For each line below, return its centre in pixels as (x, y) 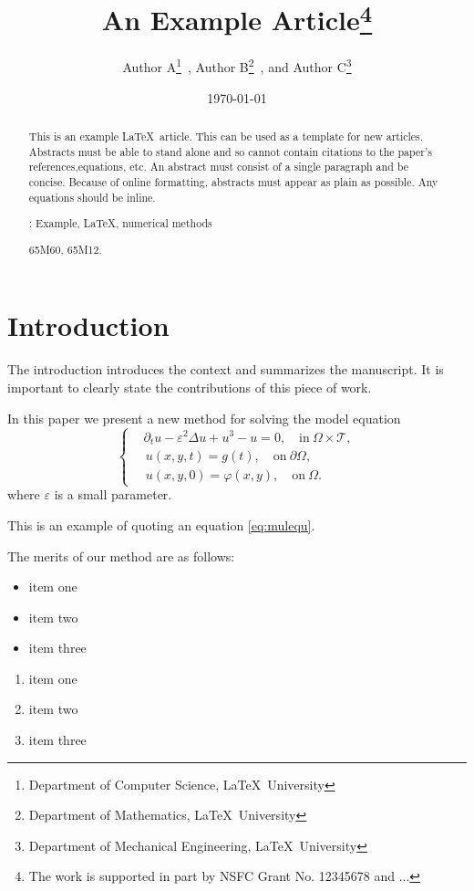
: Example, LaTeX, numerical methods (120, 223)
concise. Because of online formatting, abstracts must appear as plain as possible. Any (233, 182)
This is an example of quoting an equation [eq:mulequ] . (161, 524)
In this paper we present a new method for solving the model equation (204, 418)
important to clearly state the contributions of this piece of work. (190, 387)
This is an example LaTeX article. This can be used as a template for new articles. (226, 136)
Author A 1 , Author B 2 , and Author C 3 (237, 66)
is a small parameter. (113, 494)
